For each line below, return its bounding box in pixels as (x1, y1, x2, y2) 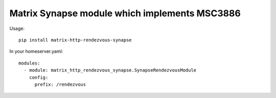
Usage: (9, 25, 25, 31)
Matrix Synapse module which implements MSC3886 (9, 8, 241, 19)
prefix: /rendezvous (34, 81, 86, 87)
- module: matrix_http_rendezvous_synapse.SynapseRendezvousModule (24, 68, 197, 73)
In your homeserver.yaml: (9, 48, 63, 54)
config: (29, 74, 49, 80)
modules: (18, 60, 40, 66)
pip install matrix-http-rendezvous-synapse (18, 37, 132, 43)
